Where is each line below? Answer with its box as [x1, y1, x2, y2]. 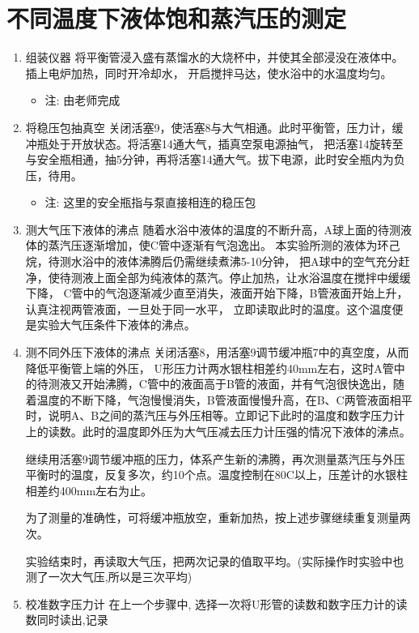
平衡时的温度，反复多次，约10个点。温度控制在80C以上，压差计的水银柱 [25, 466, 408, 483]
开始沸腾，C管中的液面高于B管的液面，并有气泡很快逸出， [82, 375, 393, 392]
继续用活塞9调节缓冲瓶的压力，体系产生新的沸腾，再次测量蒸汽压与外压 [25, 450, 405, 467]
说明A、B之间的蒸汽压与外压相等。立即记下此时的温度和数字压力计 [48, 407, 405, 424]
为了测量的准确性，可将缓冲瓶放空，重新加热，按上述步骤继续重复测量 [25, 509, 400, 526]
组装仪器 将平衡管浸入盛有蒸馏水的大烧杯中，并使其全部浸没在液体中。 [25, 49, 404, 66]
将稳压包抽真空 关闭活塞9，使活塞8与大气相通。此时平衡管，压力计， [25, 118, 392, 135]
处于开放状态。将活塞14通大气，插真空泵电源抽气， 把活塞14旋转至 [48, 135, 404, 152]
